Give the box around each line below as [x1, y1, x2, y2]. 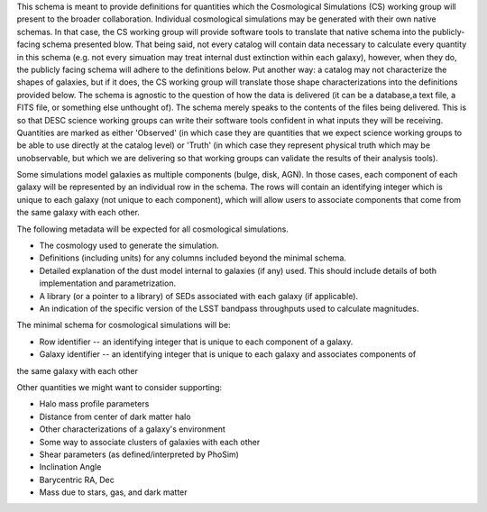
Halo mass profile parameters [39, 398, 150, 409]
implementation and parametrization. [39, 278, 176, 288]
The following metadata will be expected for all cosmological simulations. [16, 224, 289, 234]
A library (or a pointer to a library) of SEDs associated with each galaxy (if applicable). [39, 290, 359, 301]
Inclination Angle [39, 462, 102, 472]
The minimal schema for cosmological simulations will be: [16, 320, 231, 331]
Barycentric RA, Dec [39, 474, 115, 485]
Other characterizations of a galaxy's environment [39, 424, 225, 434]
